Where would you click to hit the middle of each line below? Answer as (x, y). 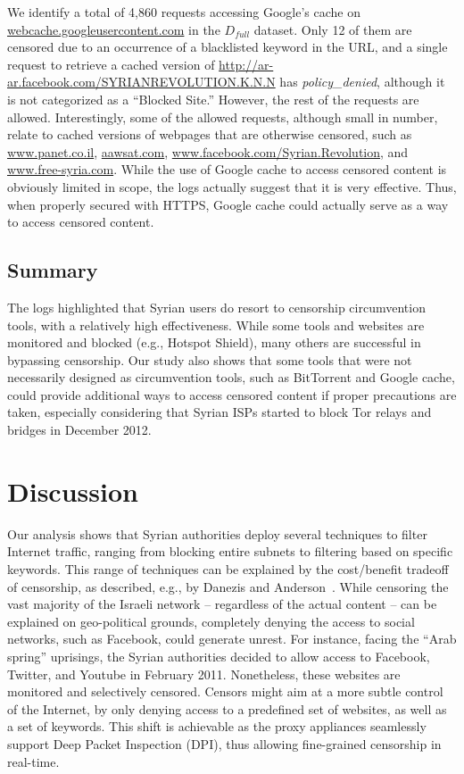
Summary (53, 270)
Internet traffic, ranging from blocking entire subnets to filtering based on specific (230, 551)
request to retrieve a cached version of (111, 64)
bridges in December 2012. (79, 430)
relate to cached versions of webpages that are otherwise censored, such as (210, 134)
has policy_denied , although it (362, 82)
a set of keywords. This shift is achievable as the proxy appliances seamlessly (217, 726)
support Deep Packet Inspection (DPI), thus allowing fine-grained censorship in (224, 743)
